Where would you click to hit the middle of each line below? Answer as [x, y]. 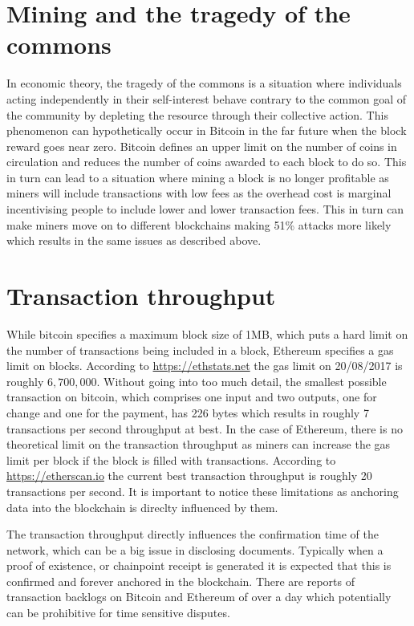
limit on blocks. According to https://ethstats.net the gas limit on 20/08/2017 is [205, 366]
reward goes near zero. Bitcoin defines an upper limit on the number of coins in [202, 146]
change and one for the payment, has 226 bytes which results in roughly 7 [188, 412]
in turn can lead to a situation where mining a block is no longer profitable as [198, 177]
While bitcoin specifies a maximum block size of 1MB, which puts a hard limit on [207, 333]
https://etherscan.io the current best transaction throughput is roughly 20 [189, 476]
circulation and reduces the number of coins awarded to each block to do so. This [207, 162]
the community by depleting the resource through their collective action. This [197, 114]
